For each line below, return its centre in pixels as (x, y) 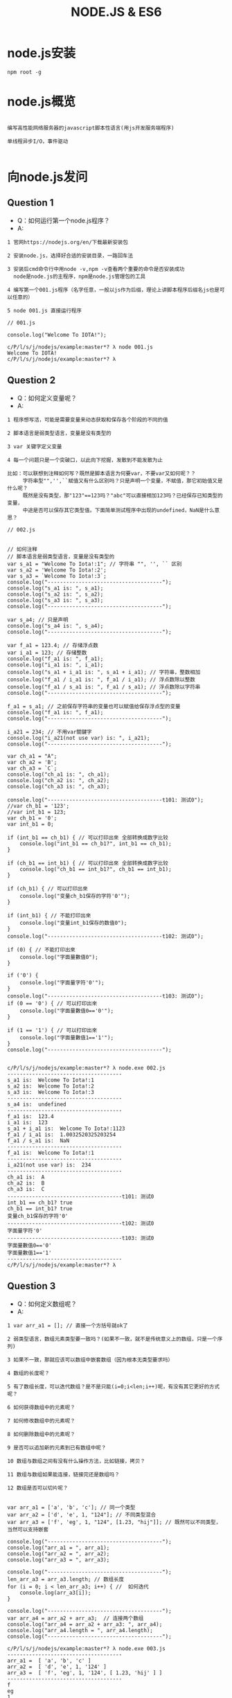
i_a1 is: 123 (28, 1122)
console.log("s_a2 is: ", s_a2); (55, 594)
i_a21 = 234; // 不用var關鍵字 (50, 732)
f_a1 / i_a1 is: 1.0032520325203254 (62, 1134)
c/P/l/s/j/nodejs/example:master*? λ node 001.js (80, 347)
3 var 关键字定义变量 (35, 446)
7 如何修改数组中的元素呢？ (42, 1421)
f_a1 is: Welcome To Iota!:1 (51, 1153)
